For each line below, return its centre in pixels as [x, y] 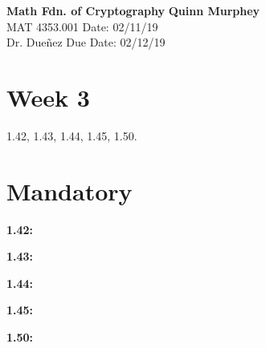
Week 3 [48, 97]
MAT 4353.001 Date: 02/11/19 [82, 26]
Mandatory [70, 190]
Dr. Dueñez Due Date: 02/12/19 [86, 42]
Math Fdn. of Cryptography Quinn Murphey [133, 10]
